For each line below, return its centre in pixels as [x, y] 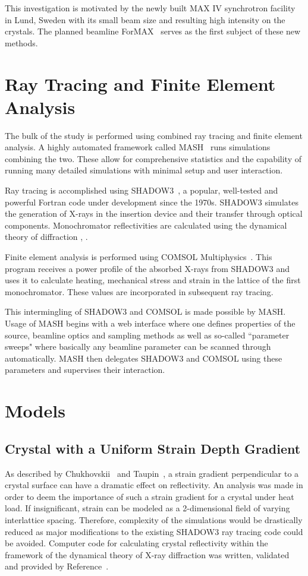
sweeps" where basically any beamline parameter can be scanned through [138, 346]
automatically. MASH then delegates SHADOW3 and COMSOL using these [144, 358]
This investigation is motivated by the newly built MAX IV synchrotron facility [150, 8]
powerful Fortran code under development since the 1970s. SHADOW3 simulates [152, 202]
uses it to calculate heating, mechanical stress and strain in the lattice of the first [153, 280]
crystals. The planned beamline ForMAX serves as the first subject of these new [153, 31]
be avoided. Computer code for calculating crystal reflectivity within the [136, 543]
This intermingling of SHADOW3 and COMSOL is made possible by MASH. [145, 311]
